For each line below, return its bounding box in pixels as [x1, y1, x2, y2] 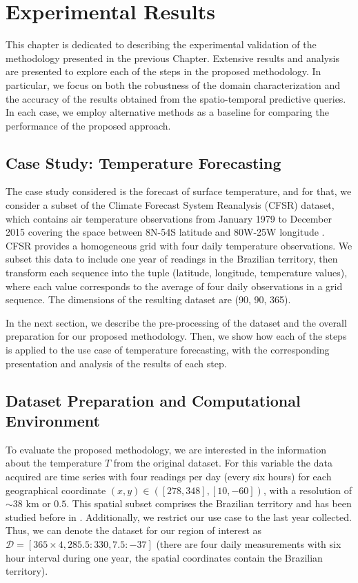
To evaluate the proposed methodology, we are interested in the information [6, 442, 327, 456]
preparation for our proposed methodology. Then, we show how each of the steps [6, 329, 347, 343]
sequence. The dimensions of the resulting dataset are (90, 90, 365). [6, 292, 291, 307]
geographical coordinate [6, 482, 106, 497]
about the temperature [6, 456, 102, 470]
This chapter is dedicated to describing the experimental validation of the [6, 37, 317, 52]
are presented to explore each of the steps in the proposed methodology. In [6, 64, 321, 79]
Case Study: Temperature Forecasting [6, 152, 281, 173]
